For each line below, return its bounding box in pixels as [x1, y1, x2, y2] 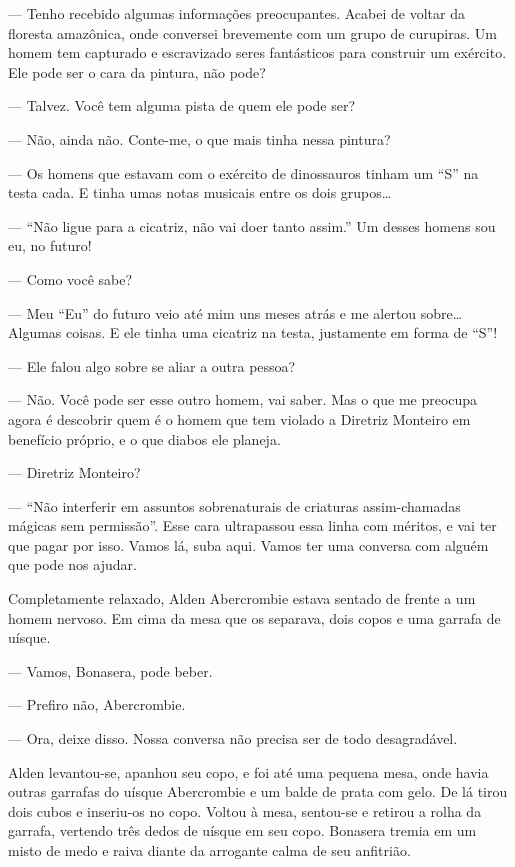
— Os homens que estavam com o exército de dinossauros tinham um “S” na [8, 162, 479, 183]
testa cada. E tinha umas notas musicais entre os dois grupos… [8, 182, 392, 203]
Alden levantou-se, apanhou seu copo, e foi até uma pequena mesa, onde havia [8, 761, 489, 782]
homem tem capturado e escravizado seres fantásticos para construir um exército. [8, 42, 507, 63]
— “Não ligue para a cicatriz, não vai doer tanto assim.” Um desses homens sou [8, 215, 496, 236]
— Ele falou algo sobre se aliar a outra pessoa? [8, 355, 296, 376]
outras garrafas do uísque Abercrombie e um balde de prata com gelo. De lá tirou [8, 781, 508, 802]
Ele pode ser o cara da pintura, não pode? [8, 61, 266, 82]
